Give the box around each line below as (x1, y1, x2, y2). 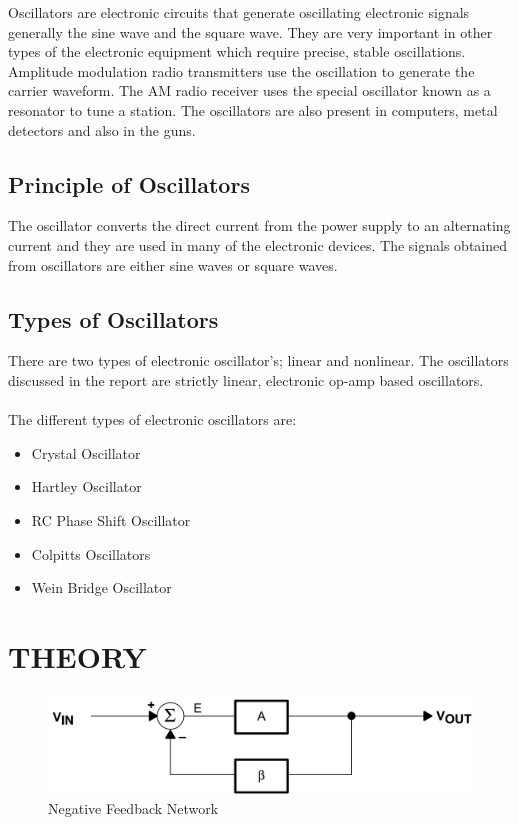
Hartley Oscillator (31, 476, 142, 497)
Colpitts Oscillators (31, 543, 151, 564)
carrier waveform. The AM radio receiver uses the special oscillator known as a (8, 80, 491, 101)
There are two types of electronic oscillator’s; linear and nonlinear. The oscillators (8, 350, 509, 371)
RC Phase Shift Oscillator (31, 509, 191, 530)
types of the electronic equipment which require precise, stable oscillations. (8, 41, 466, 62)
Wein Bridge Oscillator (31, 577, 172, 598)
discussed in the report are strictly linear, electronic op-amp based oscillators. (8, 369, 484, 390)
